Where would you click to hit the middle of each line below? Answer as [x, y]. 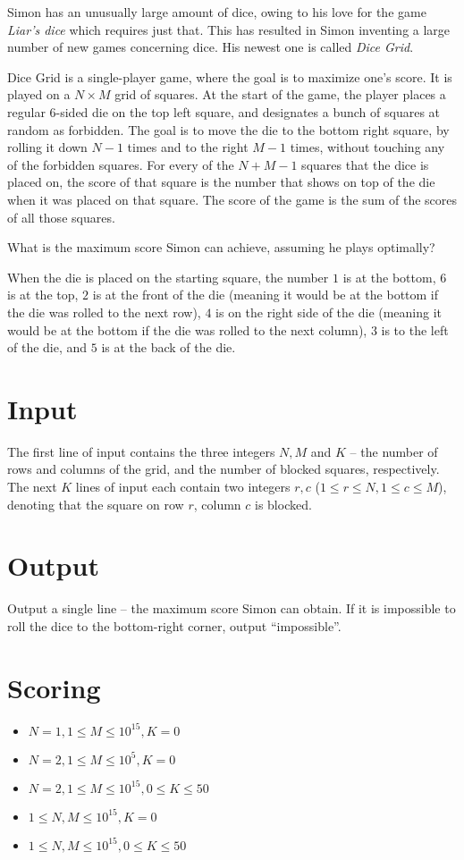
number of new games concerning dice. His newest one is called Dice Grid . [211, 47]
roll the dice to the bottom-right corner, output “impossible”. [174, 625]
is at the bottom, [389, 277]
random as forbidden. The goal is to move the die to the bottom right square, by [228, 129]
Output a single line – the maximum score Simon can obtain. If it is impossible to [232, 608]
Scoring [54, 687]
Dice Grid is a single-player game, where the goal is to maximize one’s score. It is [230, 76]
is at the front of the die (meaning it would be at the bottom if [266, 295]
